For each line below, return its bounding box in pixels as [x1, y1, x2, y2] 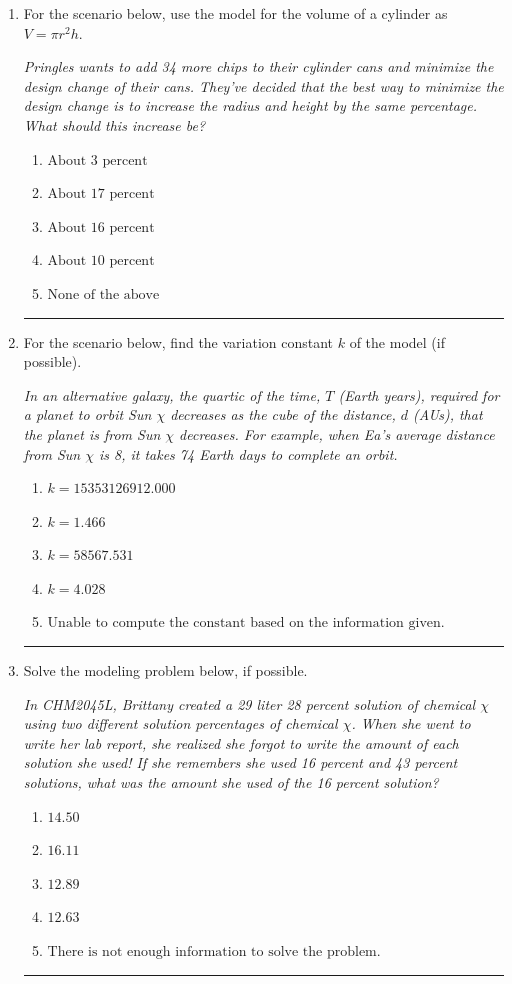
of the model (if [349, 331, 445, 352]
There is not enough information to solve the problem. [47, 945, 381, 959]
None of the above [47, 287, 160, 302]
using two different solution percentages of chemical [23, 713, 338, 734]
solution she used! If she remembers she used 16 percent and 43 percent [23, 752, 458, 773]
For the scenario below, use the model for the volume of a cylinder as [23, 3, 448, 23]
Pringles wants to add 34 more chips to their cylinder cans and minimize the [23, 56, 494, 77]
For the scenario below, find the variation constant [23, 331, 334, 352]
